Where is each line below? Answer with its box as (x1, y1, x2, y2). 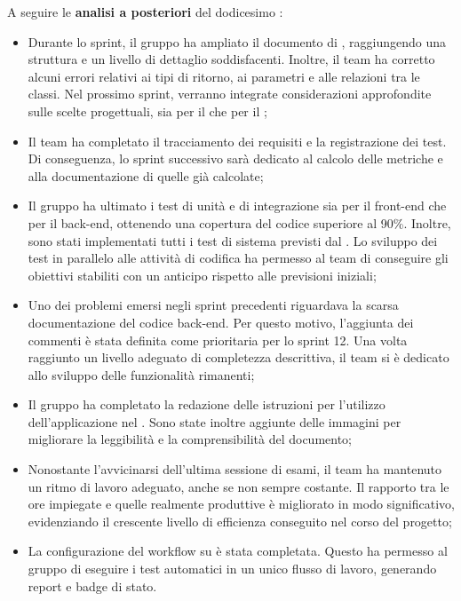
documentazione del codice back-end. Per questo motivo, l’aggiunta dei (28, 312, 414, 331)
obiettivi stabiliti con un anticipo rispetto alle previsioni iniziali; (28, 265, 377, 284)
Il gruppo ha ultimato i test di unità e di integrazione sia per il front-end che (28, 196, 447, 215)
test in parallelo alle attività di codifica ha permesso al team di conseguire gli (28, 249, 449, 267)
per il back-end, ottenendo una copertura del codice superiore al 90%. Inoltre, (28, 213, 451, 232)
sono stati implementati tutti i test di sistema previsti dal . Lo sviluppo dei (28, 231, 438, 249)
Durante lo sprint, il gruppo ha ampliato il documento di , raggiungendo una (28, 32, 447, 51)
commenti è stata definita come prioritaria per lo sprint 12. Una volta (28, 330, 408, 349)
